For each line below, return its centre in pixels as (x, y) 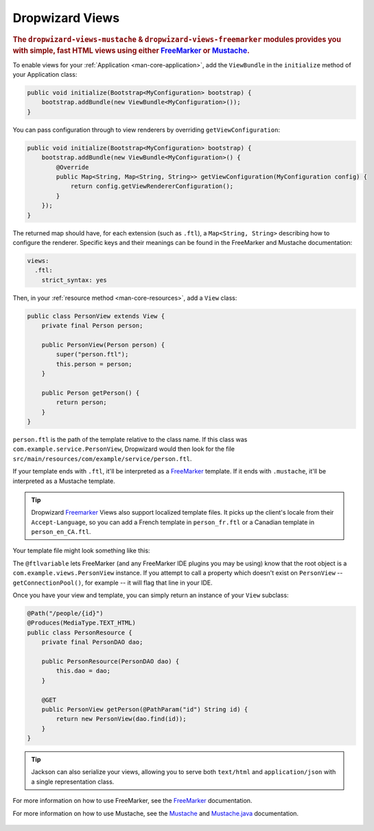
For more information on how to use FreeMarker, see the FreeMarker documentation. (132, 801)
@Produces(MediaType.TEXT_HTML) (82, 623)
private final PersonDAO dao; (92, 642)
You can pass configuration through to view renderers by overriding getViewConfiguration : (147, 130)
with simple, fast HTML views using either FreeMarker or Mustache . (131, 51)
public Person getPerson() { (91, 393)
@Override (72, 167)
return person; (82, 402)
